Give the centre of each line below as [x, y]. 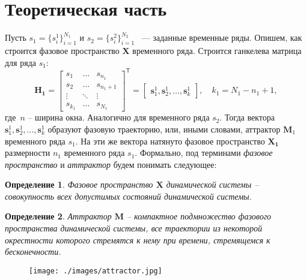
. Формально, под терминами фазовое [204, 153]
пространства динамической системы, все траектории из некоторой [134, 228]
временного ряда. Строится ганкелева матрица [217, 50]
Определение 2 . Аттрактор [58, 216]
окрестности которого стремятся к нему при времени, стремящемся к [138, 240]
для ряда [20, 62]
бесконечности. [33, 252]
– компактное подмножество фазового [199, 216]
